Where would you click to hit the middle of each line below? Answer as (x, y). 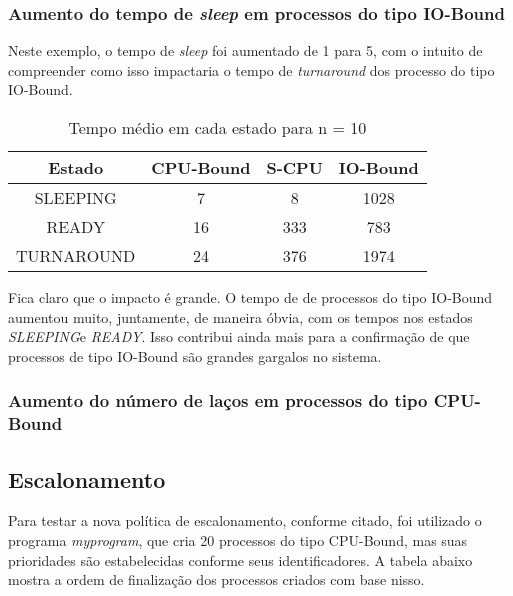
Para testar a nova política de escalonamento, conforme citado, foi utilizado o (245, 520)
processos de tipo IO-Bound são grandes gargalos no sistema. (195, 355)
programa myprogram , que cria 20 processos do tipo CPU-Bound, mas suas (238, 539)
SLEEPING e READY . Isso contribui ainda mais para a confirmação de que (239, 336)
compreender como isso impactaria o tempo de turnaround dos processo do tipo (251, 69)
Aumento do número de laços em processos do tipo (218, 400)
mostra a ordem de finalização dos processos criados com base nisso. (216, 579)
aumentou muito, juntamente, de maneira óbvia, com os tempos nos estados (240, 316)
